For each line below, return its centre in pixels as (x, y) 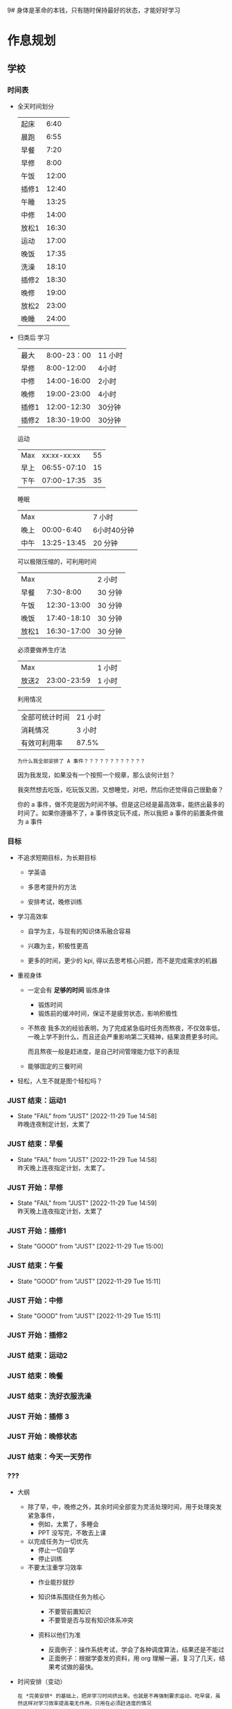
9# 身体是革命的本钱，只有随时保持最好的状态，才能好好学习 (94, 10)
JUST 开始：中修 (35, 1300)
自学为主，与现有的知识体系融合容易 (79, 931)
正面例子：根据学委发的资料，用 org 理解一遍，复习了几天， (134, 1658)
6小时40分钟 (114, 530)
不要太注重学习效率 (55, 1567)
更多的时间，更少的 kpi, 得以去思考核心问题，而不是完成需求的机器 (123, 960)
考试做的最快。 (76, 1667)
